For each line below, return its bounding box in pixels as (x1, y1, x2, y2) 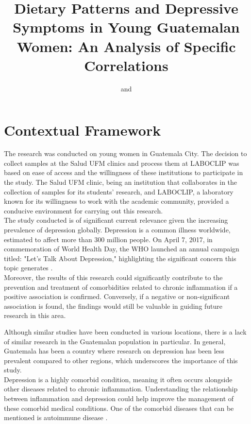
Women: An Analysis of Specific (17, 36, 236, 56)
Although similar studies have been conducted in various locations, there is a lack (4, 326, 247, 336)
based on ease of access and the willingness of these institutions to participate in (4, 167, 243, 177)
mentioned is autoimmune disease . (4, 412, 108, 423)
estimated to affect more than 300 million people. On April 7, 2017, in (4, 234, 213, 244)
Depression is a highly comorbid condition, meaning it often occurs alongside (4, 374, 233, 384)
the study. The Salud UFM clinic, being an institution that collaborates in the (4, 177, 237, 187)
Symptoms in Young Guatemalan (13, 17, 240, 37)
